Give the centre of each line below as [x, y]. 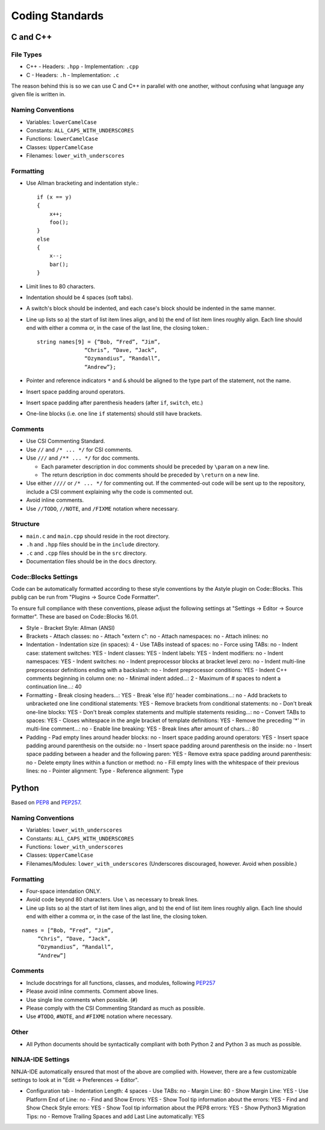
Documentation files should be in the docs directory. [91, 561]
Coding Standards [57, 16]
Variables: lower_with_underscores [74, 830]
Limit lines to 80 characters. [61, 286]
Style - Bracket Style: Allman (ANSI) [71, 628]
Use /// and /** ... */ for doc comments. [83, 458]
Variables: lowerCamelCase [61, 122]
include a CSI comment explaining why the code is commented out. [110, 492]
